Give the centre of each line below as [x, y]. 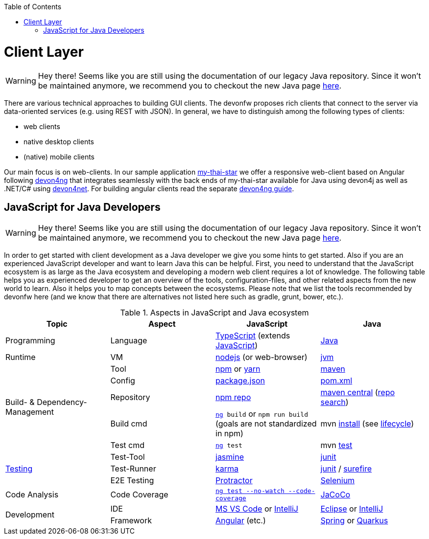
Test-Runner [133, 469]
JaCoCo [335, 495]
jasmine [230, 457]
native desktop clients [59, 141]
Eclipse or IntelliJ [352, 509]
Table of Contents [33, 7]
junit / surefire [346, 469]
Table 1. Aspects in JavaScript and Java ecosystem [214, 313]
